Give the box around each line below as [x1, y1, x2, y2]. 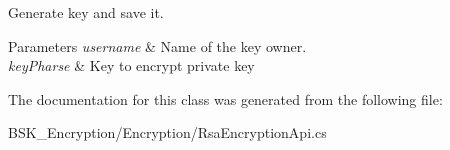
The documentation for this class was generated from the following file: [8, 88, 443, 109]
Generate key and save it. [8, 2, 164, 22]
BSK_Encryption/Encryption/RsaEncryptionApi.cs [8, 122, 327, 143]
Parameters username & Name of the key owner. [8, 35, 307, 56]
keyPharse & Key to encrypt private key [8, 55, 255, 76]
